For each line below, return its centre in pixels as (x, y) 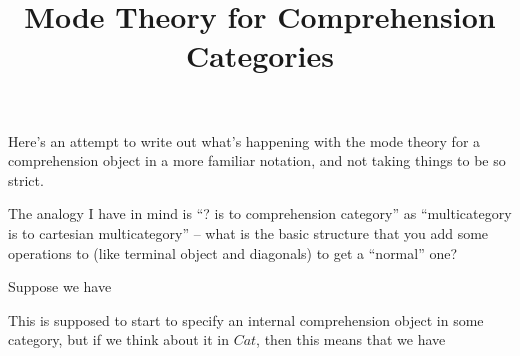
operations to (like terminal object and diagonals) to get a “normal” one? (233, 252)
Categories (260, 55)
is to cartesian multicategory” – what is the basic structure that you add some (248, 232)
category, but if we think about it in (118, 339)
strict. (26, 179)
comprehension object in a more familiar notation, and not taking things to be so (257, 160)
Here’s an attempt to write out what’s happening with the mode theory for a (244, 140)
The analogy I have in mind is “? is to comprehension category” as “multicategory (260, 213)
